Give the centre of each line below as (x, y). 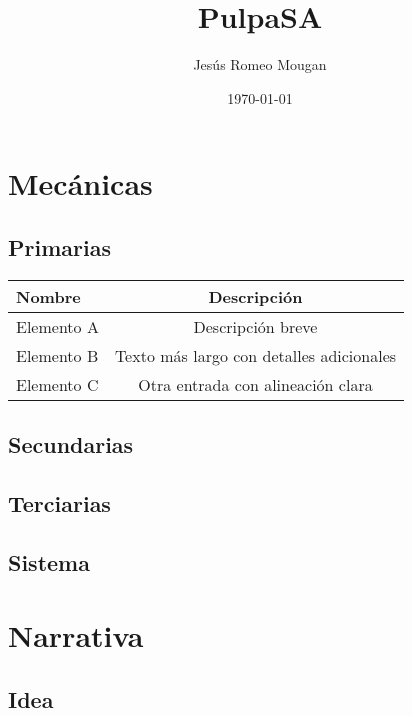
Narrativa (76, 635)
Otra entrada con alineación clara (255, 384)
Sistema (49, 561)
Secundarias (71, 444)
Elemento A (57, 326)
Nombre (48, 296)
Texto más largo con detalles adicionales (255, 355)
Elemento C (57, 384)
